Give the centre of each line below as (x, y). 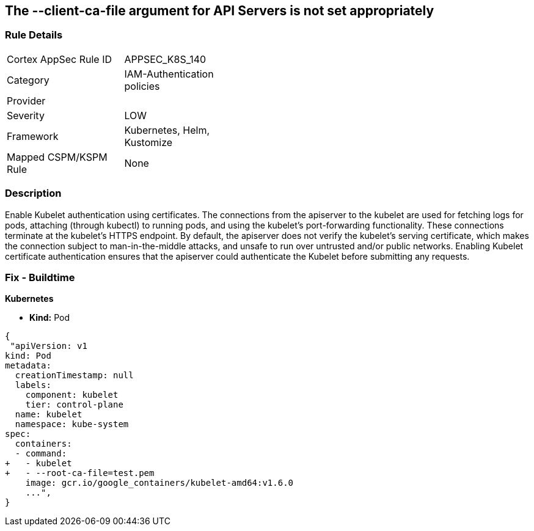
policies (142, 86)
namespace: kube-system (72, 424)
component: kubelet (72, 395)
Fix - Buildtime (40, 277)
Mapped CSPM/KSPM (57, 157)
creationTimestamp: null (74, 375)
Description (33, 193)
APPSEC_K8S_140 (165, 59)
